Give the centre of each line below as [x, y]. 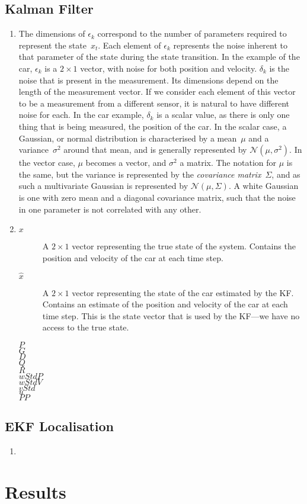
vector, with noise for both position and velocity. [169, 68]
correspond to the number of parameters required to [192, 33]
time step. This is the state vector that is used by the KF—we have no [171, 315]
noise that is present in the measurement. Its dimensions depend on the [148, 80]
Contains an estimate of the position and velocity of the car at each [165, 304]
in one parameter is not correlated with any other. [110, 209]
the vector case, [47, 163]
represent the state [52, 45]
